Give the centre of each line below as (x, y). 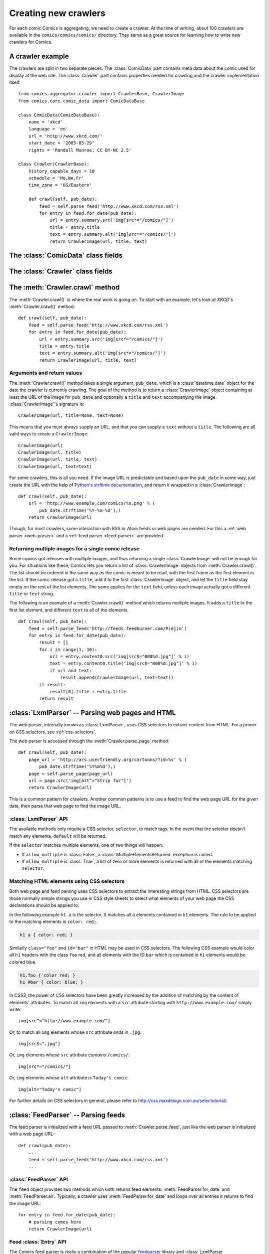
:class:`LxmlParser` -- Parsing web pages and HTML (92, 713)
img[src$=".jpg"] (39, 1044)
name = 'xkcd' (46, 122)
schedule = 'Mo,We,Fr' (56, 178)
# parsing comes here (55, 1222)
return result (56, 699)
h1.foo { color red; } (47, 975)
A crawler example (39, 56)
